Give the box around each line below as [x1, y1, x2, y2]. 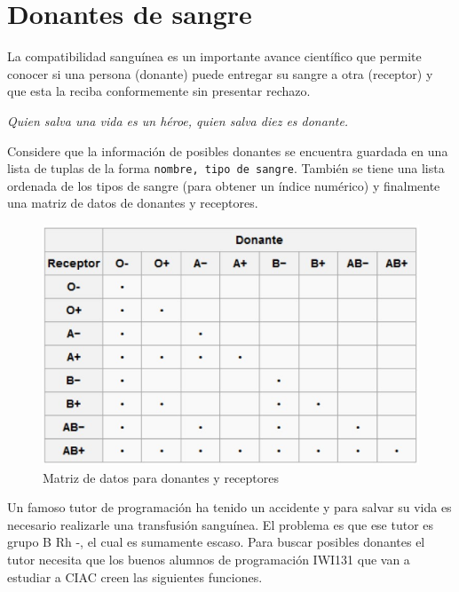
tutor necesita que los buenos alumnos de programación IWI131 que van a [7, 550, 410, 569]
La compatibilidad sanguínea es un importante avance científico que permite [7, 47, 422, 66]
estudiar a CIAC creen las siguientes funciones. [7, 567, 263, 586]
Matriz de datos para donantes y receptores [43, 468, 279, 486]
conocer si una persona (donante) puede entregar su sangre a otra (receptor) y [7, 64, 433, 83]
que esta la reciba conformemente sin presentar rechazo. [7, 82, 311, 100]
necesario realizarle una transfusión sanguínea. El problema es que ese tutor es [7, 515, 434, 533]
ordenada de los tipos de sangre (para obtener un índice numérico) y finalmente [7, 176, 440, 194]
